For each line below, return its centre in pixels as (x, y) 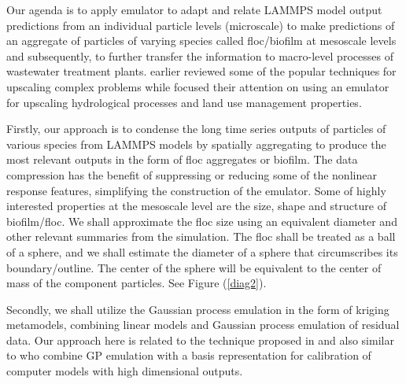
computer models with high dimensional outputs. (125, 371)
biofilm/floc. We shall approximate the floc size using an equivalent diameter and (202, 221)
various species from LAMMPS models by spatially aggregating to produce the (196, 144)
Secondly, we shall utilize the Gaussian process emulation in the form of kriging (198, 309)
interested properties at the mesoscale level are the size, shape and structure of (196, 206)
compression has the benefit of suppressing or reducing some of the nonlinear (192, 174)
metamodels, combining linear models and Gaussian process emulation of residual (203, 325)
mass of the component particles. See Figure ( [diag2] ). (137, 283)
